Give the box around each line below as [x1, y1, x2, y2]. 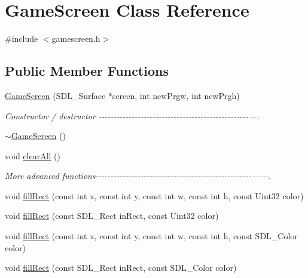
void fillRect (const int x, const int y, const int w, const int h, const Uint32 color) [5, 189, 304, 202]
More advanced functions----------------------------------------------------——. [5, 169, 272, 182]
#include [5, 32, 38, 45]
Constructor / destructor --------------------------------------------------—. [5, 109, 260, 122]
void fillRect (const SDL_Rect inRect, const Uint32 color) [5, 209, 219, 222]
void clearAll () [5, 149, 61, 162]
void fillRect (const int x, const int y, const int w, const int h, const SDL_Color [5, 230, 298, 242]
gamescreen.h [51, 32, 100, 45]
